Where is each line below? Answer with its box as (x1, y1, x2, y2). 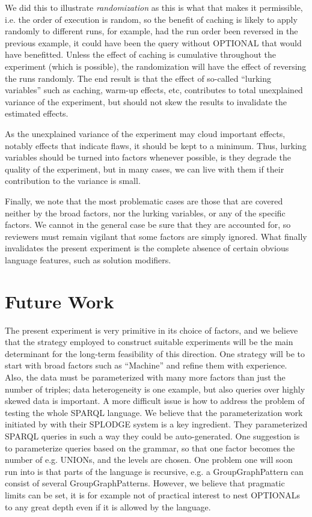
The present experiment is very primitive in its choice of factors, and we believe (5, 323, 298, 336)
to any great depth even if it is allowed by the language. (5, 500, 211, 513)
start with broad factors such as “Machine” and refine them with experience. (5, 359, 287, 372)
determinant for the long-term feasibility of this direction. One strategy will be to (5, 347, 305, 359)
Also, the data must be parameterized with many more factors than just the (5, 370, 286, 383)
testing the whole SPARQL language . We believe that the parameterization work (5, 406, 303, 418)
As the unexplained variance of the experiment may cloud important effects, (5, 127, 286, 139)
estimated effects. (5, 107, 69, 120)
